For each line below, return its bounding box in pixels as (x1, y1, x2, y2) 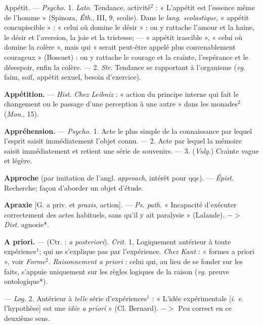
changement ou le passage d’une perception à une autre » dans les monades (4, 98, 238, 109)
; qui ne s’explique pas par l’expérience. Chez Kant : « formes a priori (39, 246, 254, 257)
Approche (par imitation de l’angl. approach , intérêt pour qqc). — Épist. (4, 172, 234, 183)
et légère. (4, 155, 32, 166)
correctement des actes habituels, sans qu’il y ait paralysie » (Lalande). (4, 209, 225, 220)
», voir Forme (4, 256, 46, 267)
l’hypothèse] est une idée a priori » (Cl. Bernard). (4, 303, 159, 313)
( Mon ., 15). (4, 108, 39, 119)
